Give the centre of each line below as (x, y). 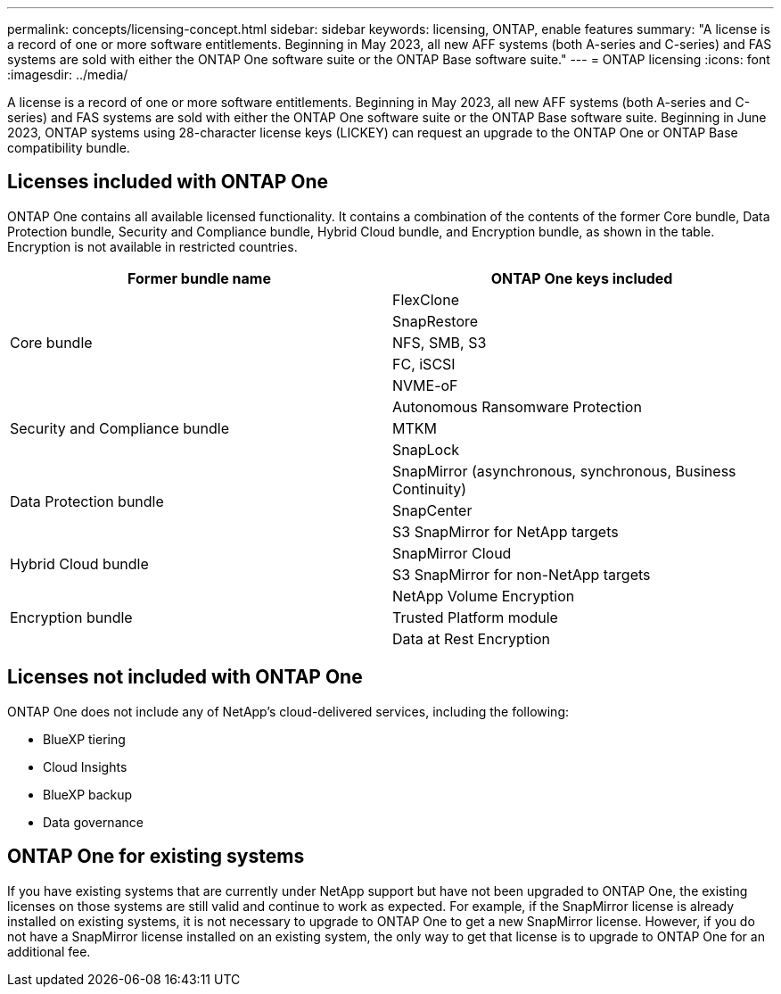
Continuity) (430, 489)
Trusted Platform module (475, 617)
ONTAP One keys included (582, 278)
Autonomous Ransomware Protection (517, 406)
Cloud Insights (85, 766)
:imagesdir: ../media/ (68, 75)
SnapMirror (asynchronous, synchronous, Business (564, 471)
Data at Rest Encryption (472, 638)
